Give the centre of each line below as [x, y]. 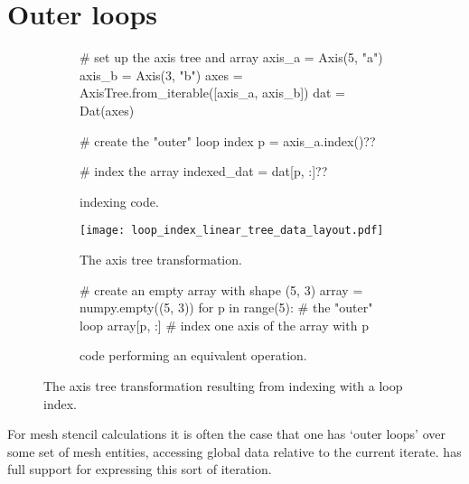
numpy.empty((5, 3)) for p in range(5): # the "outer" [226, 307]
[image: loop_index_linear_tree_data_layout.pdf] [232, 231]
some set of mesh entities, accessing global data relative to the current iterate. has [234, 451]
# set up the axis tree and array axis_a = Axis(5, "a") [231, 57]
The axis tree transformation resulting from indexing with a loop [223, 385]
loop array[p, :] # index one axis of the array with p [224, 325]
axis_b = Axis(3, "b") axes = [161, 74]
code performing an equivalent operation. [193, 355]
